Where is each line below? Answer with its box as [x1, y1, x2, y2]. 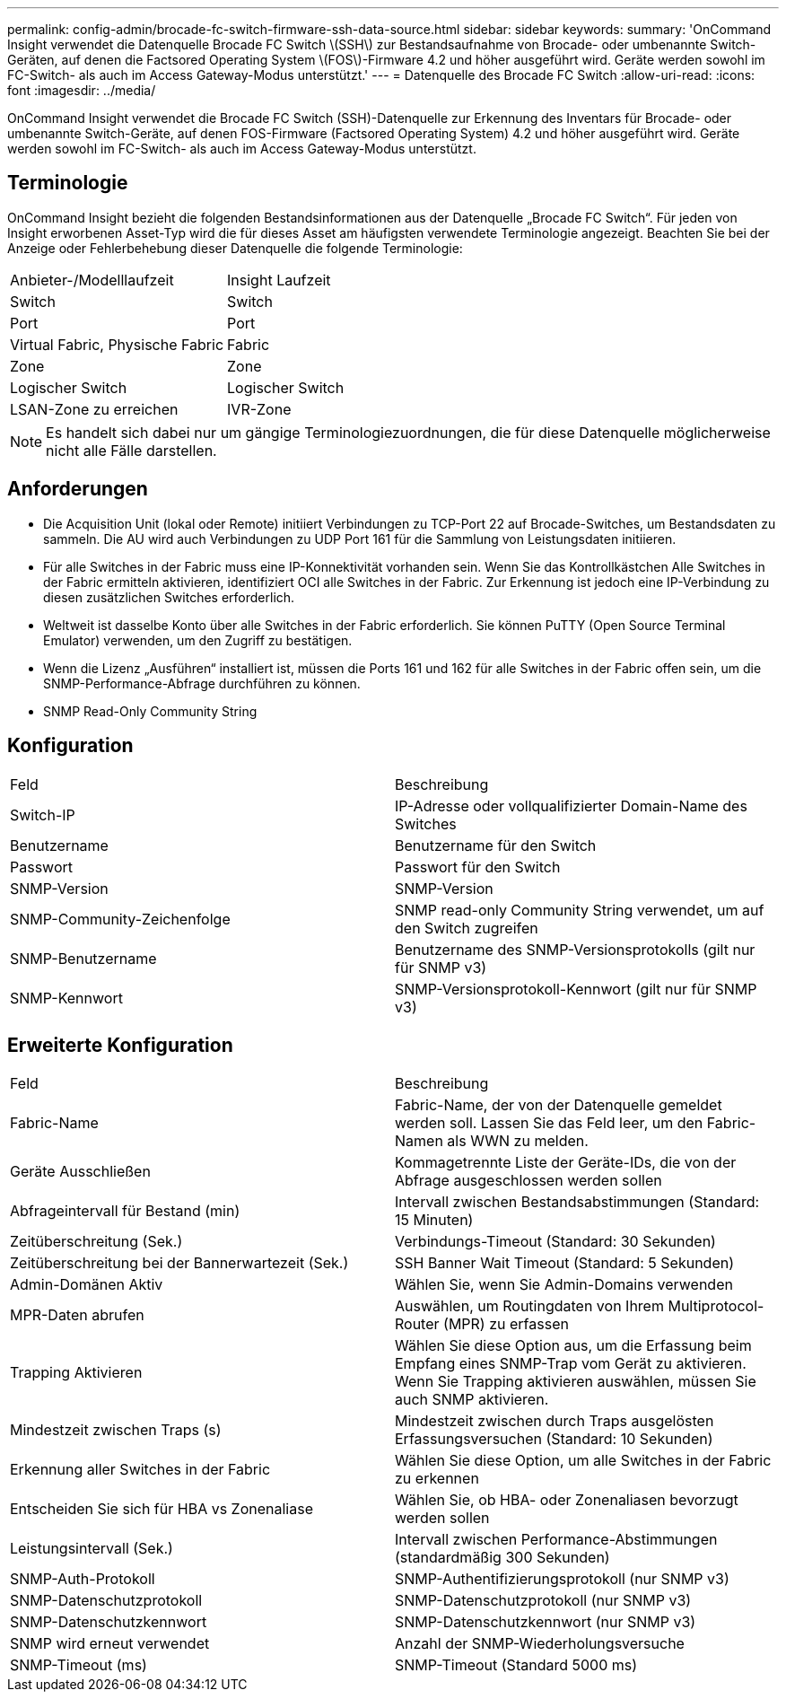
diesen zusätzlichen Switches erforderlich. [43, 589, 295, 605]
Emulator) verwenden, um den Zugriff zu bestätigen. [43, 632, 353, 648]
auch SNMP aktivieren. [395, 1390, 549, 1409]
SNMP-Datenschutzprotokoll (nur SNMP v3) [395, 1591, 692, 1610]
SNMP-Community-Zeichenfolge [10, 909, 231, 928]
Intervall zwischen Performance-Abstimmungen [395, 1530, 718, 1549]
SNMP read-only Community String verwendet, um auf [395, 900, 764, 919]
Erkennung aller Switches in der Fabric [10, 1460, 271, 1479]
